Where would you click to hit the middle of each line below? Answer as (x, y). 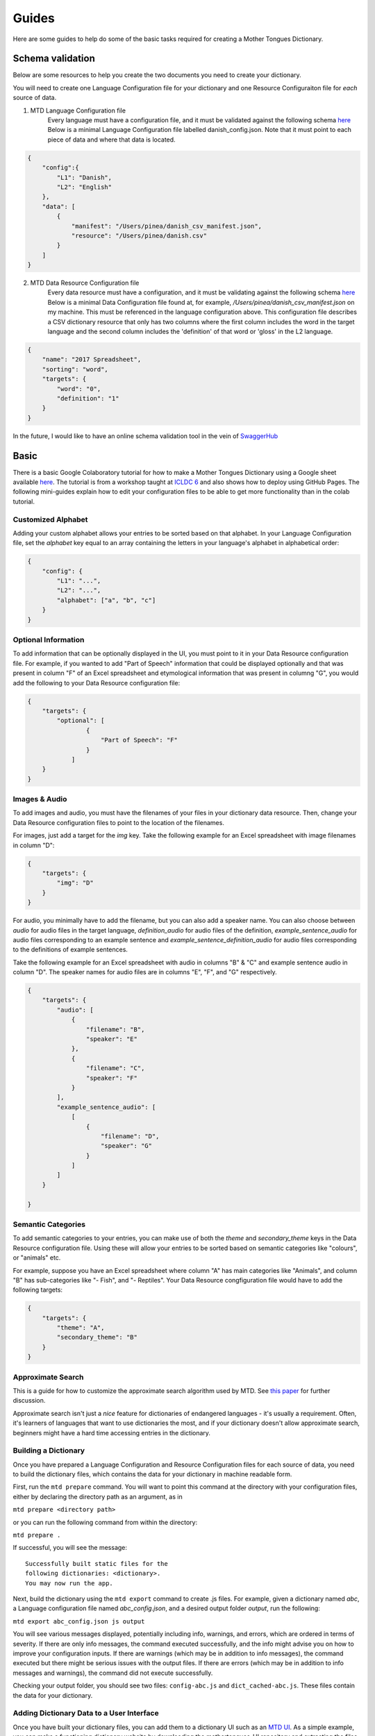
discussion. (29, 1401)
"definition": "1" (88, 398)
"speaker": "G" (127, 1146)
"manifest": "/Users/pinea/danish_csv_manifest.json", (167, 226)
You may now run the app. (69, 1583)
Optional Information (49, 640)
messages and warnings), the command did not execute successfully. (113, 1673)
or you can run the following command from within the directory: (105, 1522)
